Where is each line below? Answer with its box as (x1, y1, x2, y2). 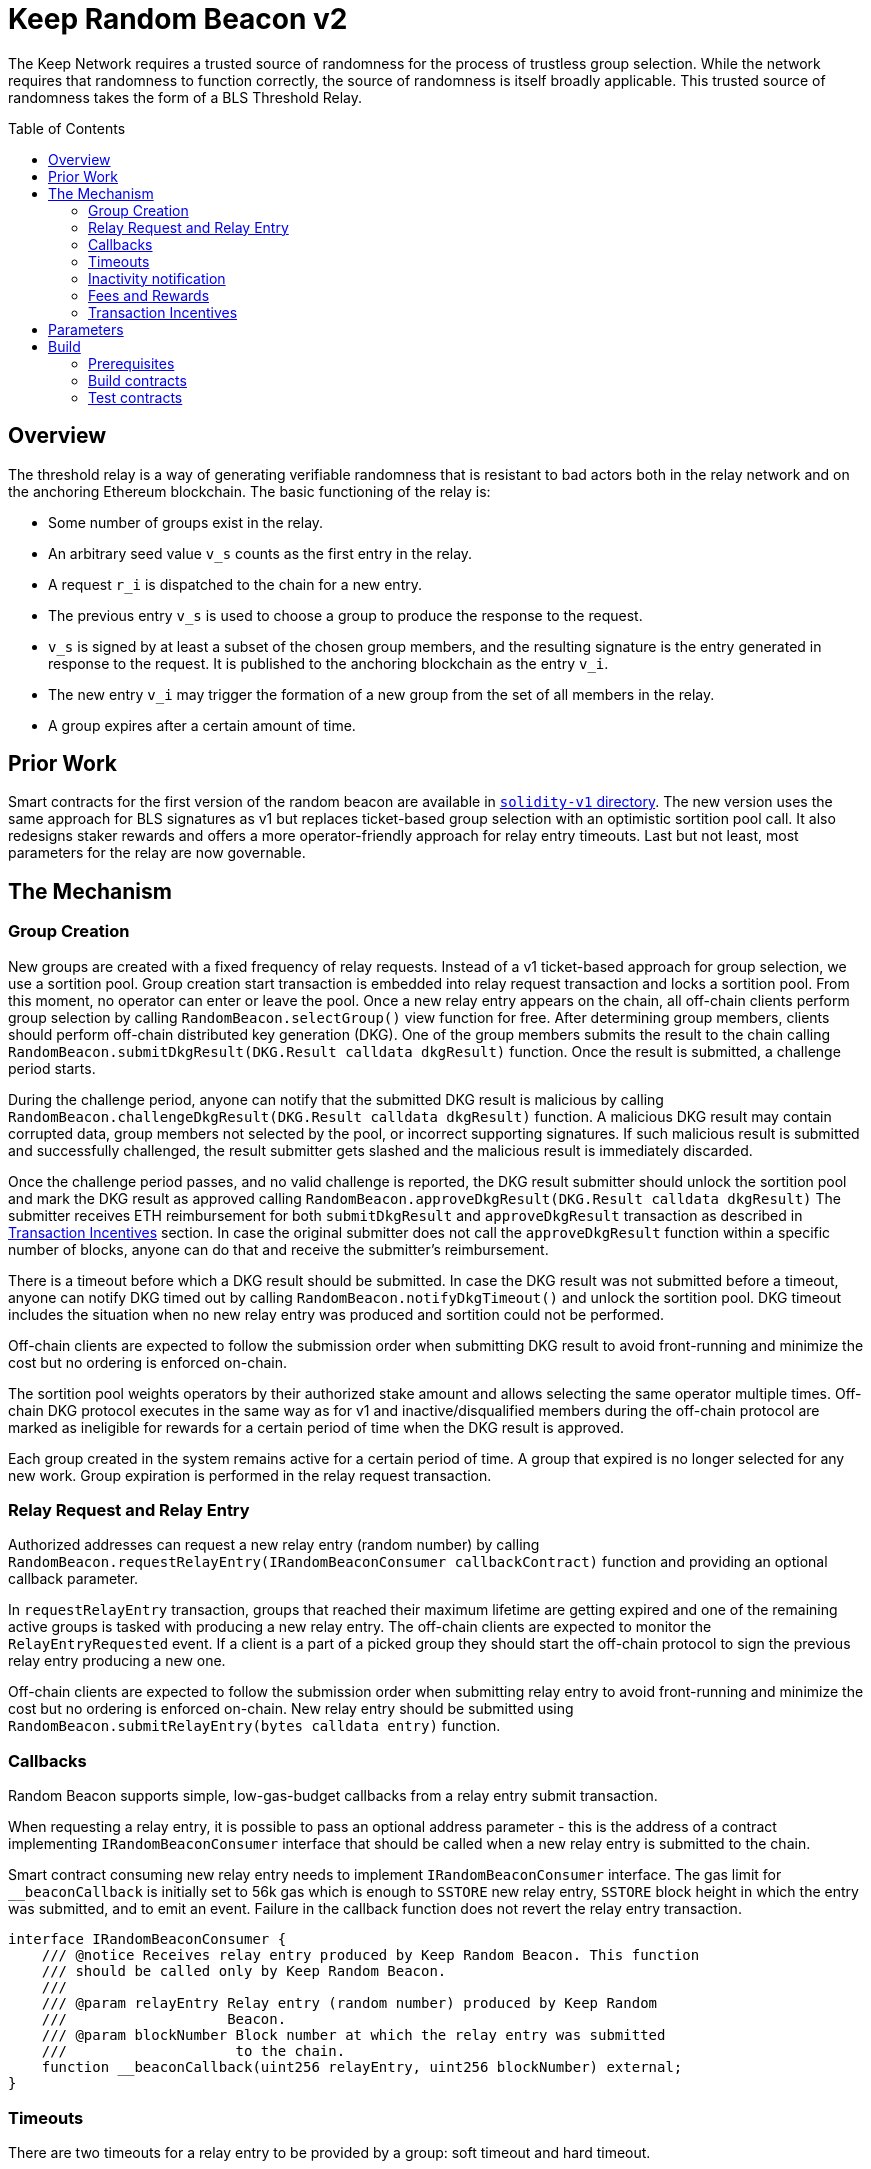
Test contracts (88, 388, 183, 406)
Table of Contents (8, 119, 126, 137)
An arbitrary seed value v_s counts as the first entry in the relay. (48, 544, 473, 562)
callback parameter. (8, 1570, 139, 1588)
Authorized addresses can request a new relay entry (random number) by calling (8, 1536, 540, 1554)
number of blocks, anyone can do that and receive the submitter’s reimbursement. (8, 1240, 549, 1258)
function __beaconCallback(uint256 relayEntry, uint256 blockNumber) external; (41, 2059, 683, 2076)
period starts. (8, 1059, 96, 1077)
